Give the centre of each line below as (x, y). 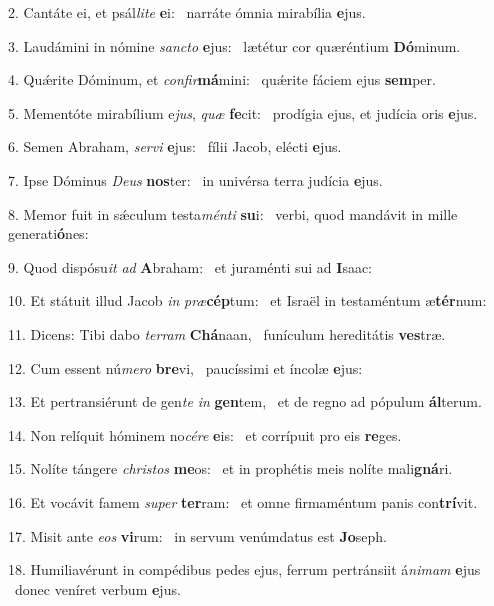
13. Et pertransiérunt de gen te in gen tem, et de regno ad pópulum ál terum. (245, 401)
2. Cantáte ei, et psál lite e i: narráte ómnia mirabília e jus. (187, 12)
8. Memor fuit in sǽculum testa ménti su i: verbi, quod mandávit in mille (233, 213)
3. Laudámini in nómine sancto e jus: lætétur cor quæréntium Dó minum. (234, 45)
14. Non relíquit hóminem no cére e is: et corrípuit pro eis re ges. (205, 434)
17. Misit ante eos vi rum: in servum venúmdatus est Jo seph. (197, 535)
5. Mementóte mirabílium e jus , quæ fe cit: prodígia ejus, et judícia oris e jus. (243, 112)
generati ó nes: (48, 233)
